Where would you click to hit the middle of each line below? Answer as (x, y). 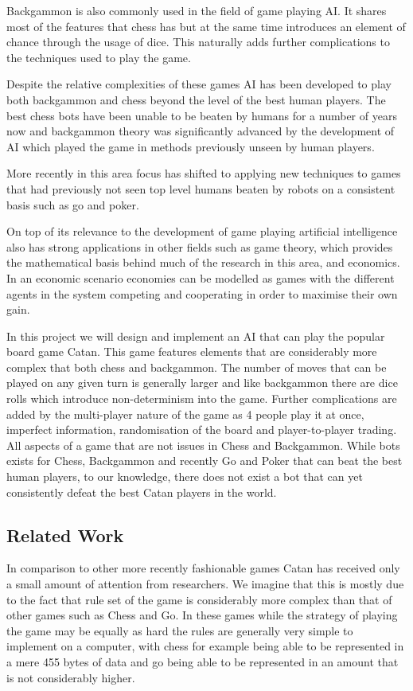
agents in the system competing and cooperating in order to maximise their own (202, 293)
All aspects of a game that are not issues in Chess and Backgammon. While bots (203, 445)
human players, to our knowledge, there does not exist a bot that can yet (185, 476)
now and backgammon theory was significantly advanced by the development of (201, 131)
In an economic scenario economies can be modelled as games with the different (201, 277)
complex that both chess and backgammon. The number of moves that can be (197, 367)
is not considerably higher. (71, 677)
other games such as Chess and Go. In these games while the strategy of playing (202, 615)
